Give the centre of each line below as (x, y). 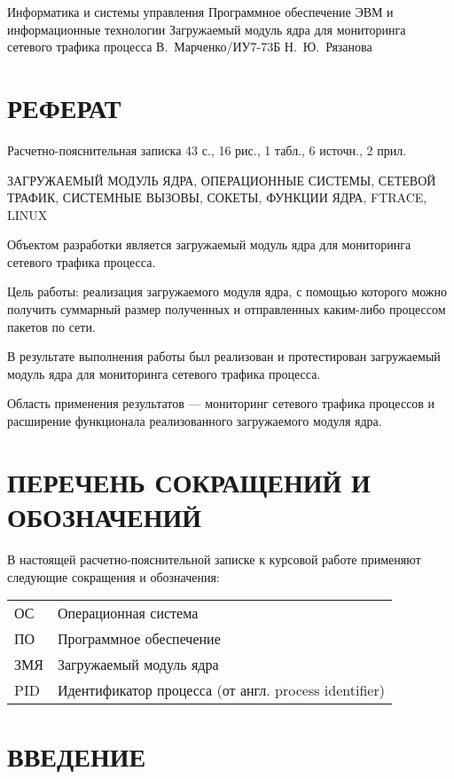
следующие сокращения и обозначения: (113, 576)
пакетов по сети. (51, 326)
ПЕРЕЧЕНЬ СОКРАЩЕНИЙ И (189, 481)
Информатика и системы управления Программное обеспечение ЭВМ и (200, 12)
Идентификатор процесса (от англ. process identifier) (221, 690)
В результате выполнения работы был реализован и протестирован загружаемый (224, 356)
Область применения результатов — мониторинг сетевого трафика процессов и (221, 403)
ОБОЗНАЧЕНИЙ (104, 516)
